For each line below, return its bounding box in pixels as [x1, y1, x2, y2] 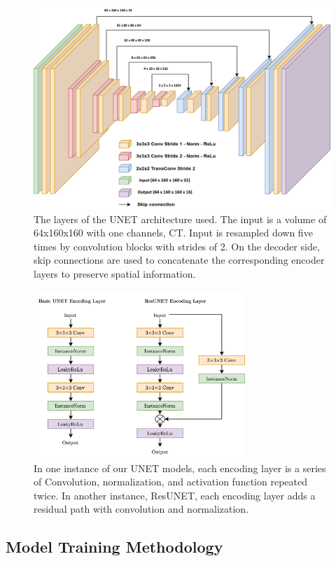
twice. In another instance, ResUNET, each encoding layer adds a [34, 488, 316, 502]
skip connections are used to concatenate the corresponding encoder [34, 253, 325, 267]
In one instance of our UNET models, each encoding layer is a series [34, 460, 326, 475]
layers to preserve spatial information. [34, 267, 196, 281]
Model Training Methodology [6, 536, 223, 558]
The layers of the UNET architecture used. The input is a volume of [34, 211, 327, 226]
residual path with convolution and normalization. [34, 502, 249, 516]
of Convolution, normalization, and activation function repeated [34, 474, 307, 489]
